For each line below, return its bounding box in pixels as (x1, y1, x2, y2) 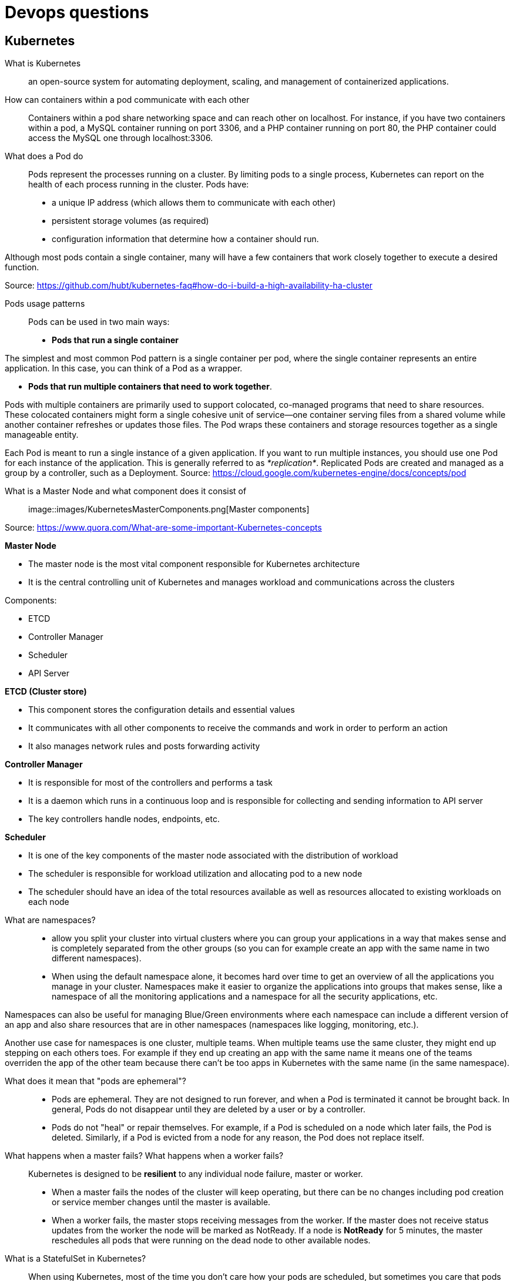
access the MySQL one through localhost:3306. (28, 133, 213, 143)
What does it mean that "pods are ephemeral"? (5, 1076, 186, 1086)
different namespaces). (52, 953, 142, 964)
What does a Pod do (5, 151, 83, 162)
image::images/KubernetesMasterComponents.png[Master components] (28, 504, 310, 515)
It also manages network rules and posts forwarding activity (28, 741, 260, 752)
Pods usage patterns (5, 299, 85, 309)
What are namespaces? (5, 915, 96, 925)
